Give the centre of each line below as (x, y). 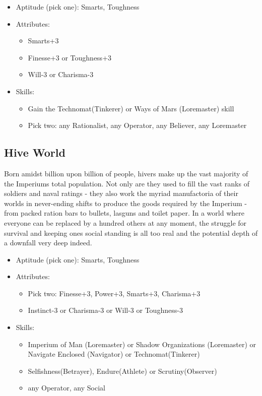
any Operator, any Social (67, 388)
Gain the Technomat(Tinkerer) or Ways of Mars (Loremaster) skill (131, 108)
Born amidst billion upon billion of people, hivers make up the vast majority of (126, 173)
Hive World (35, 152)
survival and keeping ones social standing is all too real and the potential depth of (131, 233)
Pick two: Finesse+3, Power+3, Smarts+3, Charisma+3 (114, 293)
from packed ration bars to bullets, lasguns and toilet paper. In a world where (124, 213)
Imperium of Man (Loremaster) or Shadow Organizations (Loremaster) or (142, 344)
